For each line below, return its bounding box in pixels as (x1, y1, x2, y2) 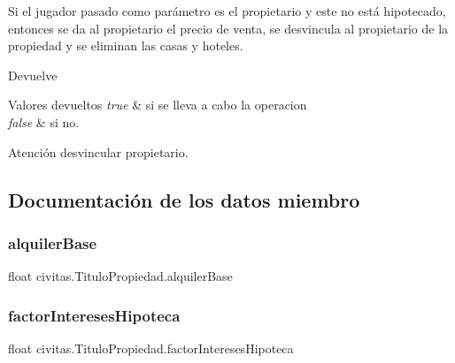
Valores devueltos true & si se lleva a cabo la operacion (8, 95, 307, 114)
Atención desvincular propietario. (8, 142, 189, 161)
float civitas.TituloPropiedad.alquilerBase (8, 267, 233, 285)
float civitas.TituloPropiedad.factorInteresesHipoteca (8, 338, 294, 357)
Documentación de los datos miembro (8, 185, 360, 213)
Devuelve (8, 65, 58, 84)
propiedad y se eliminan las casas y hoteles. (8, 36, 243, 55)
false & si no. (8, 112, 80, 131)
